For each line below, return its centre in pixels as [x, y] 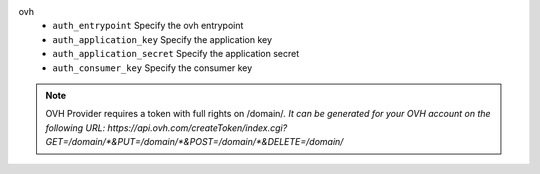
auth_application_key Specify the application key [162, 39]
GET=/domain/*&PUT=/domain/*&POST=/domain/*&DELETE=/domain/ [194, 142]
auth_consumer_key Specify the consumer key [152, 67]
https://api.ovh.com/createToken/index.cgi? [197, 127]
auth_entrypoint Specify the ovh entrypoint [148, 26]
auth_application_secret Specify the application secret [176, 54]
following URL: [75, 127]
